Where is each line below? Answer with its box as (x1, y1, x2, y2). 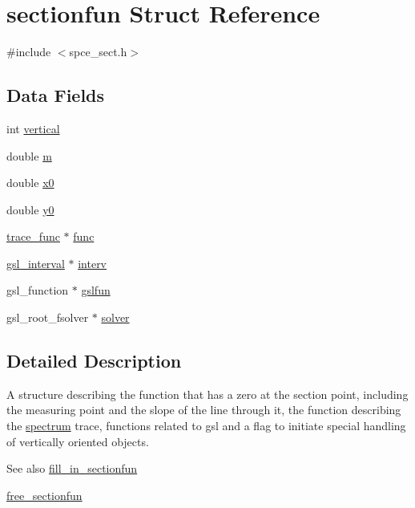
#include (6, 43, 51, 60)
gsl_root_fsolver (6, 309, 89, 326)
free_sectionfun (6, 486, 83, 503)
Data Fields (6, 83, 105, 108)
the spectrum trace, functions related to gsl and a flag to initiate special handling (6, 417, 406, 434)
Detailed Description (6, 348, 182, 373)
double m (6, 147, 52, 164)
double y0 (6, 201, 54, 217)
